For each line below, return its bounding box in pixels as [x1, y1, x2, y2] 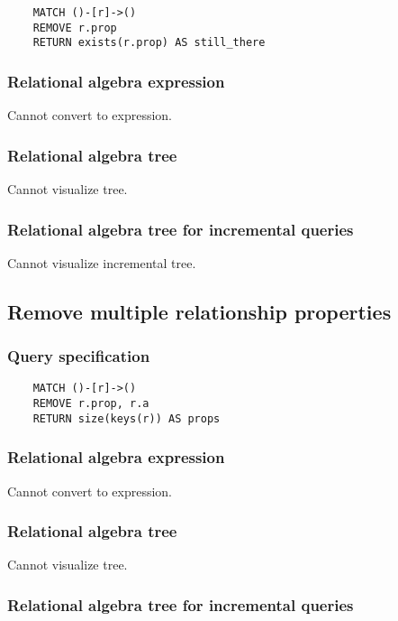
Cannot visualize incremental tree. [7, 253, 196, 272]
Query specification [7, 345, 150, 367]
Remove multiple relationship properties [7, 297, 392, 325]
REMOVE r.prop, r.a [32, 397, 149, 411]
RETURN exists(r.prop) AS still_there [32, 36, 266, 50]
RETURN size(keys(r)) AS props [32, 412, 221, 425]
